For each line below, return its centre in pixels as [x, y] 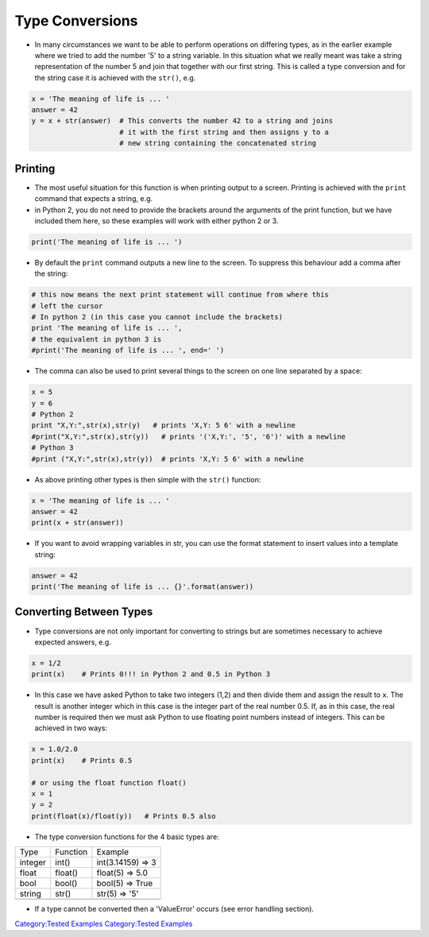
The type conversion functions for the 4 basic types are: [127, 836]
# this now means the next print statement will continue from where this [180, 295]
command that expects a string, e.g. [94, 199]
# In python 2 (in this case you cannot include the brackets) [157, 317]
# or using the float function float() [109, 782]
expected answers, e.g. [73, 642]
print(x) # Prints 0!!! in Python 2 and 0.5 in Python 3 [151, 674]
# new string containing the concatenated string [218, 143]
